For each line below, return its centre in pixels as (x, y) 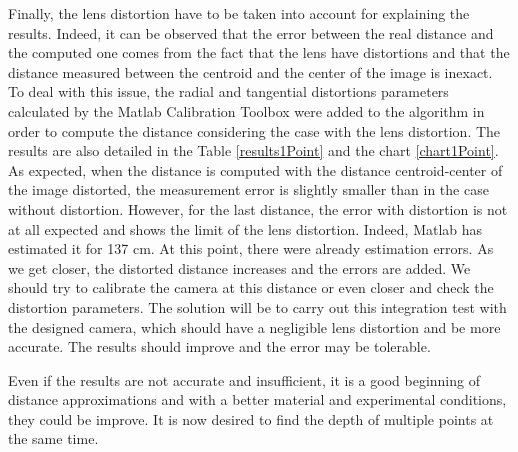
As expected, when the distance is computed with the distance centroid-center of (255, 169)
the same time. (53, 438)
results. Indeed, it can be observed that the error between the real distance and (251, 32)
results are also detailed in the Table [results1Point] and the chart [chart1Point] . (253, 150)
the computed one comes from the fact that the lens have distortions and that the (259, 52)
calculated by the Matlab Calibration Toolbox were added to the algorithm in (246, 110)
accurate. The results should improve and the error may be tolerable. (219, 346)
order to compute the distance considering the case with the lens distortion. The (254, 130)
